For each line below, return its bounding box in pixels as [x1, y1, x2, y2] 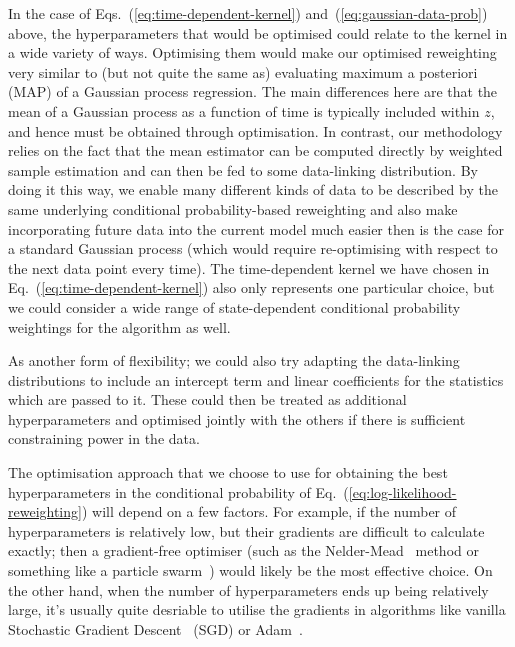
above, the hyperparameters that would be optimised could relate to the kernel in [8, 22, 508, 43]
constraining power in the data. [8, 428, 200, 449]
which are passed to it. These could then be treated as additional [8, 389, 407, 410]
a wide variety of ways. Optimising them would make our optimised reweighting [8, 42, 497, 63]
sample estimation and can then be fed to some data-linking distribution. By [8, 159, 478, 180]
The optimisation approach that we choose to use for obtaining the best [8, 462, 448, 483]
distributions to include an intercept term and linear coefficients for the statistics [8, 369, 504, 390]
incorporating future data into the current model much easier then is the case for [8, 218, 504, 239]
